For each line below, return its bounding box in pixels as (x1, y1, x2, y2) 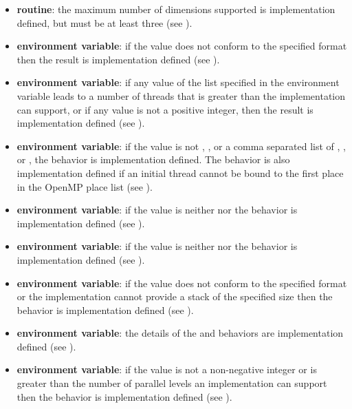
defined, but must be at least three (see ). (16, 15, 192, 30)
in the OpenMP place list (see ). (16, 179, 153, 193)
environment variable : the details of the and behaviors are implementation (16, 326, 344, 340)
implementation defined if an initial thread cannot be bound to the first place (16, 165, 344, 180)
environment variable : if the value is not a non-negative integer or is (16, 362, 317, 377)
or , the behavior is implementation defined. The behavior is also (16, 152, 290, 167)
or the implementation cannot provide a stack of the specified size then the (16, 289, 333, 304)
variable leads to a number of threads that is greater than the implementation (16, 88, 345, 103)
